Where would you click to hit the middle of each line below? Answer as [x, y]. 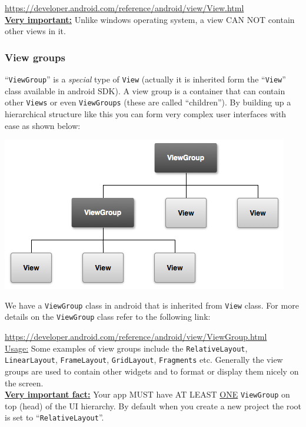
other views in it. [35, 31]
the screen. [24, 383]
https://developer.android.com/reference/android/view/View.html [124, 8]
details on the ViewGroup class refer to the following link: [108, 317]
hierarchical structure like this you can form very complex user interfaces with [146, 113]
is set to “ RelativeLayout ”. [54, 417]
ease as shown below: [43, 125]
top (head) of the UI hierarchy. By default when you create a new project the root [153, 406]
